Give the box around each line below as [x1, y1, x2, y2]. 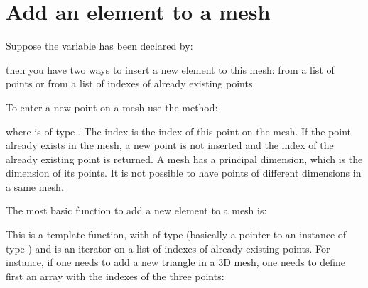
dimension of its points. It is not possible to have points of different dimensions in [6, 165, 362, 180]
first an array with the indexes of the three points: [6, 268, 224, 283]
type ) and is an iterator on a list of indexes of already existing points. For [6, 240, 330, 255]
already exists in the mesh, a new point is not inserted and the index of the [6, 138, 334, 153]
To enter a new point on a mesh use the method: [6, 99, 218, 114]
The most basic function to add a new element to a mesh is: [6, 203, 267, 218]
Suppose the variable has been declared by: [6, 38, 193, 53]
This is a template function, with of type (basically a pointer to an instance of [6, 227, 347, 242]
